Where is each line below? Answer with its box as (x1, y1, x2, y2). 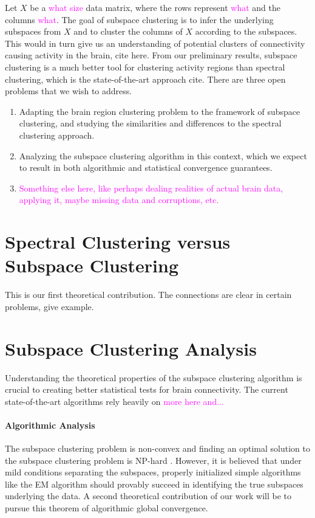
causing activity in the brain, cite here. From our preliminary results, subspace (5, 49, 297, 61)
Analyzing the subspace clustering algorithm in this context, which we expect (19, 149, 307, 162)
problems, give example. (5, 300, 94, 313)
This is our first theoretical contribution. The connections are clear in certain (5, 288, 292, 301)
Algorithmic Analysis (5, 418, 95, 431)
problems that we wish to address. (5, 85, 132, 97)
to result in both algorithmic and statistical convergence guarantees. (19, 161, 273, 174)
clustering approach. (19, 128, 95, 141)
